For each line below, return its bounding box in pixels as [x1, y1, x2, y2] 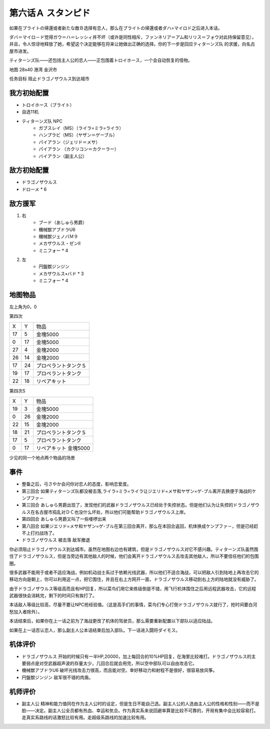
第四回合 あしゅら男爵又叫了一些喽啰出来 [21, 516, 106, 522]
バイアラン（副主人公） [38, 153, 87, 159]
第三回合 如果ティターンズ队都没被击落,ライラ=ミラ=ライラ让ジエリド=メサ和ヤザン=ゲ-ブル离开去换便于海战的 [21, 488, 252, 494]
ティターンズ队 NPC [21, 118, 62, 124]
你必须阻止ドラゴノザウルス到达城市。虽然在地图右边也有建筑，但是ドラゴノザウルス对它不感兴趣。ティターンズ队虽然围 [9, 546, 258, 552]
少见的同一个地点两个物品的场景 [9, 455, 75, 461]
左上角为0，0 [9, 304, 37, 310]
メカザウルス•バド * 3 [38, 270, 84, 276]
